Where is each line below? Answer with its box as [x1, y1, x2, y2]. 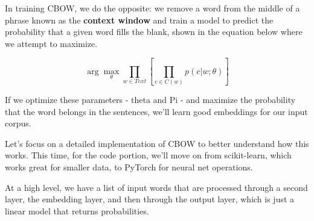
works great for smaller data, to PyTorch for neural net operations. [5, 161, 253, 173]
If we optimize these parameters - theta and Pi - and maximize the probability [5, 93, 296, 106]
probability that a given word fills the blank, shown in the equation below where [5, 25, 303, 38]
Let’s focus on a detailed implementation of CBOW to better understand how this [5, 137, 309, 149]
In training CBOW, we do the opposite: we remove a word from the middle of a [5, 2, 300, 14]
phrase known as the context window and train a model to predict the [5, 13, 274, 26]
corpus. [5, 117, 31, 129]
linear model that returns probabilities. [5, 204, 149, 217]
